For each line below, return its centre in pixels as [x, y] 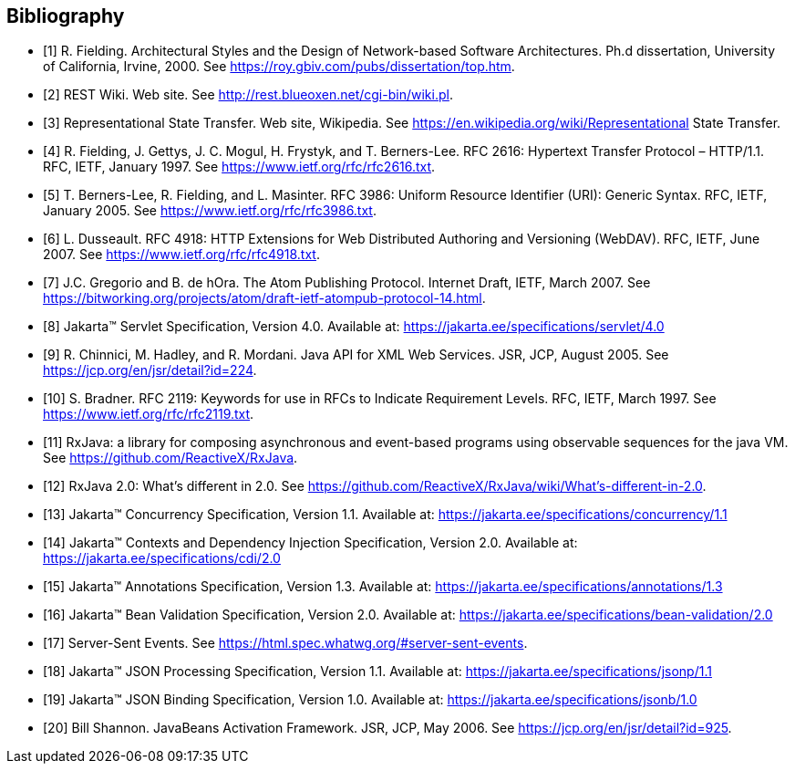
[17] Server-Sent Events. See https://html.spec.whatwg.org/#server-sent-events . [285, 643]
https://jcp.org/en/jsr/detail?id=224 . [150, 370]
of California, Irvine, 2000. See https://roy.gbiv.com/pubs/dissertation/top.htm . [279, 67]
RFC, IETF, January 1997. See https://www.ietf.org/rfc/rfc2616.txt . [239, 167]
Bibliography [66, 16]
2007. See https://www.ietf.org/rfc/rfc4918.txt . [181, 255]
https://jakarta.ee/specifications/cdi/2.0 [162, 558]
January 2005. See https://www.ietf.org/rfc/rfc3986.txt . [210, 211]
